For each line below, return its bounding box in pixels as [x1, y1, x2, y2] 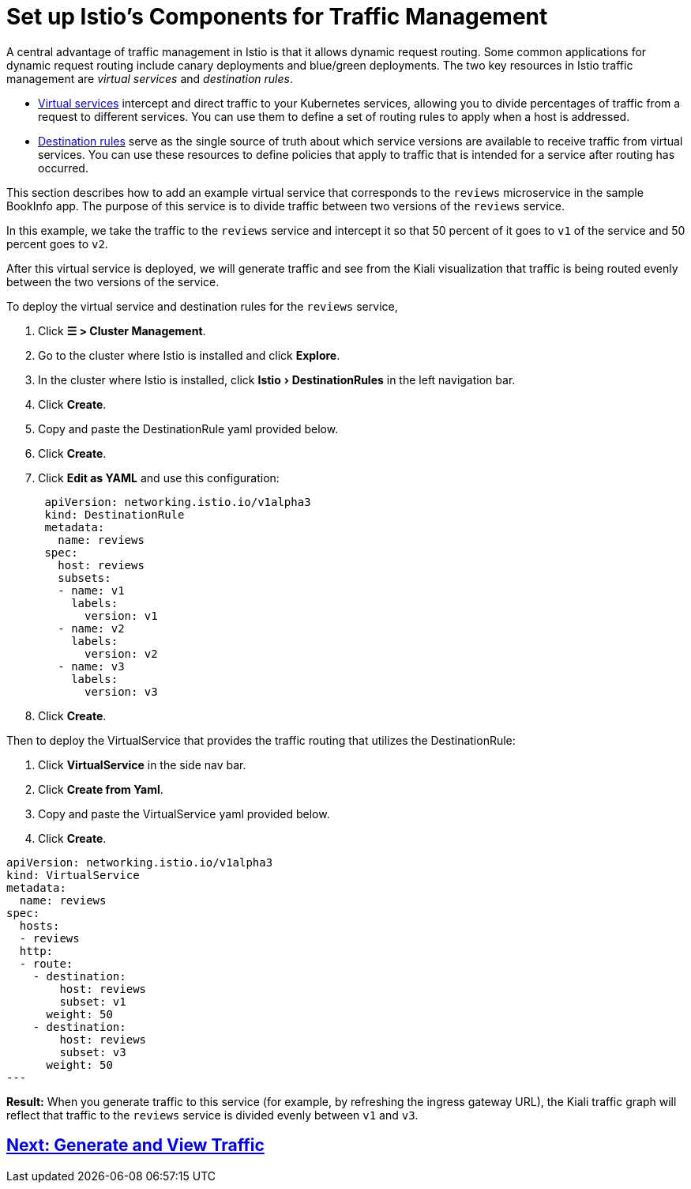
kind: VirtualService [6, 868, 140, 881]
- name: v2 [58, 621, 125, 635]
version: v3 [84, 685, 158, 698]
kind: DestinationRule [44, 508, 185, 521]
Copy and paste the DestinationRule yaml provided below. [38, 421, 339, 436]
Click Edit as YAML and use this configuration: [38, 470, 280, 485]
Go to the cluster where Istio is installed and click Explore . [38, 348, 340, 362]
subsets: [58, 571, 111, 584]
